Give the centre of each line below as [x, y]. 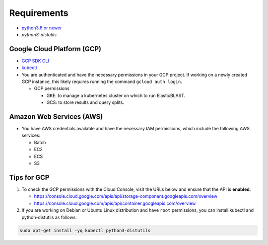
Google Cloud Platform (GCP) [55, 49]
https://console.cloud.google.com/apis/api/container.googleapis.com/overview [115, 203]
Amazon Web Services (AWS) [56, 117]
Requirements [39, 13]
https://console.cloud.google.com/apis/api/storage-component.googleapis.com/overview [126, 196]
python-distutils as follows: [49, 217]
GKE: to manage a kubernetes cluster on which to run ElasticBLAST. [116, 95]
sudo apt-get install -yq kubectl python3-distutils [85, 230]
